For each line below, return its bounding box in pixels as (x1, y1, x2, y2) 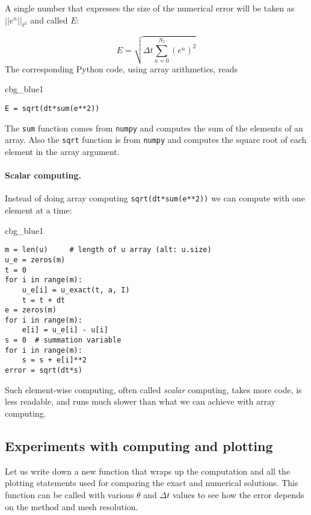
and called (30, 13, 68, 26)
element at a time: (5, 204, 72, 216)
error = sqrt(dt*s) (5, 366, 82, 375)
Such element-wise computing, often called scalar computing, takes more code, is (5, 383, 302, 396)
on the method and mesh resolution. (5, 500, 138, 513)
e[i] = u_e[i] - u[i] (22, 326, 108, 335)
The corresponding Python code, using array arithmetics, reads (5, 62, 238, 75)
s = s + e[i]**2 (22, 356, 87, 365)
